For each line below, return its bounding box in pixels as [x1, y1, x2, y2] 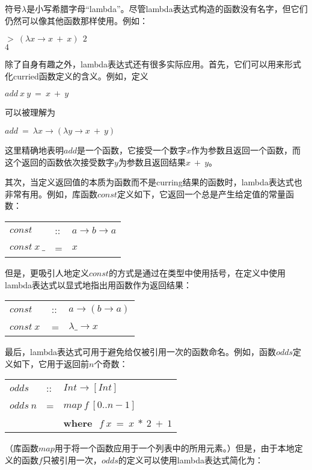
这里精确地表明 [5, 143, 64, 156]
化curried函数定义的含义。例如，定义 [5, 69, 148, 82]
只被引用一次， [42, 453, 102, 466]
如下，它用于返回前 [13, 357, 89, 370]
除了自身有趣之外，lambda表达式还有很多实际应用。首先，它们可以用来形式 [5, 58, 302, 70]
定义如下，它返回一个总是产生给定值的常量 [117, 187, 286, 200]
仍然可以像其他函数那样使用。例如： [5, 14, 148, 26]
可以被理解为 [5, 106, 55, 119]
